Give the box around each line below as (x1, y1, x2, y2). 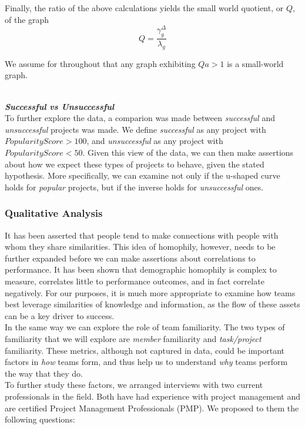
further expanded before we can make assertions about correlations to (5, 252, 256, 264)
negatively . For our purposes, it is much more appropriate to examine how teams (5, 286, 296, 299)
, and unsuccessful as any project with (86, 135, 223, 147)
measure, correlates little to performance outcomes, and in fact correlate (5, 275, 264, 287)
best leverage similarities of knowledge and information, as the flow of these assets (5, 298, 300, 310)
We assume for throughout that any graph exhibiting (5, 57, 196, 69)
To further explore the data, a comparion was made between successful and (5, 112, 275, 124)
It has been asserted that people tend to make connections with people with (5, 229, 279, 241)
